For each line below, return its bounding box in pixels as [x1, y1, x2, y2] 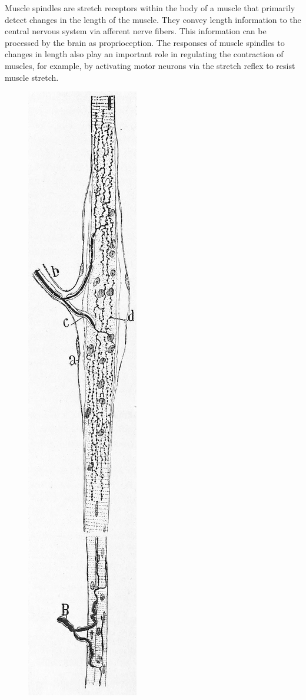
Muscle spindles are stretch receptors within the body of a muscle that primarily [5, 2, 295, 14]
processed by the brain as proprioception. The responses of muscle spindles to [5, 36, 285, 48]
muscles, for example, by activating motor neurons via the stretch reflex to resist [5, 59, 295, 71]
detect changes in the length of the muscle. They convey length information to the [5, 13, 301, 25]
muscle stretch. [5, 71, 59, 83]
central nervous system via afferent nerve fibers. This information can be [5, 25, 267, 37]
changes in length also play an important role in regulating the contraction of [5, 48, 284, 60]
